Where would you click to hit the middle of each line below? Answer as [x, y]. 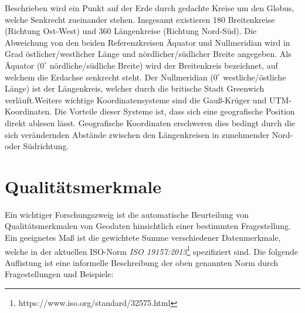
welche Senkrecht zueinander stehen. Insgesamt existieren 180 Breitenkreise [140, 19]
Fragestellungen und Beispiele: [59, 274]
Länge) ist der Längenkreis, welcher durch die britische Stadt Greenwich [135, 88]
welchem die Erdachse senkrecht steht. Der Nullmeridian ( [109, 77]
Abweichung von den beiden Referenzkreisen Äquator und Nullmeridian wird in [148, 42]
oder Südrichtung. [37, 146]
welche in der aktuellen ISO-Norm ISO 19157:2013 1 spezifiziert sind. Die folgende [151, 250]
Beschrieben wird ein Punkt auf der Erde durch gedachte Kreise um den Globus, [150, 8]
